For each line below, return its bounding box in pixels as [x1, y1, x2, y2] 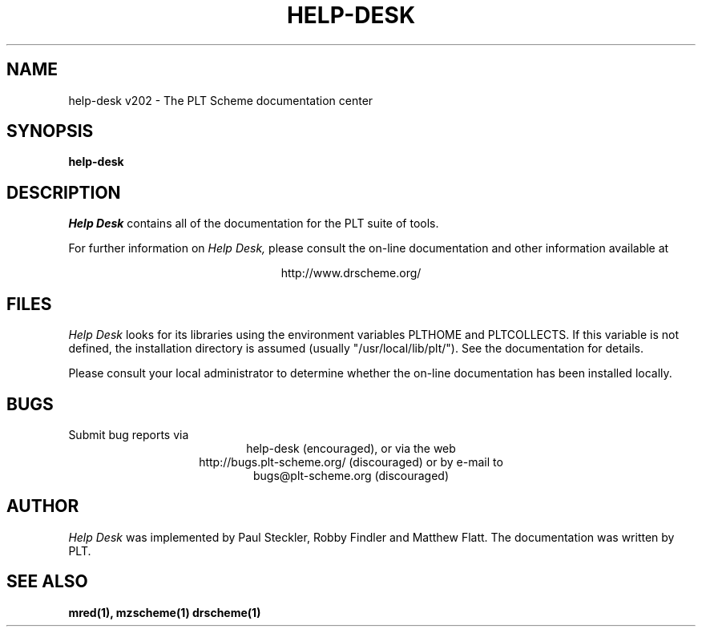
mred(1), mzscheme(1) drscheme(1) [68, 605, 261, 619]
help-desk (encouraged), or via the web [246, 441, 456, 455]
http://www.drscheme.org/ [280, 266, 422, 280]
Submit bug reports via [68, 427, 189, 441]
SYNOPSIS [6, 121, 94, 142]
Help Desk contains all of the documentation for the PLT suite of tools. [68, 216, 439, 231]
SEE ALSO [6, 571, 88, 592]
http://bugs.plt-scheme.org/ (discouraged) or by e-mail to [199, 454, 503, 469]
